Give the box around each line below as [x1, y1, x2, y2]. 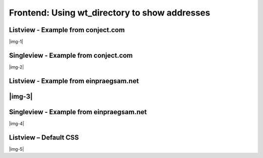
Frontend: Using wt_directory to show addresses [9, 7, 210, 18]
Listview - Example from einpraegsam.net [9, 77, 139, 85]
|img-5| [9, 146, 24, 152]
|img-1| [9, 39, 23, 45]
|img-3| [9, 92, 33, 101]
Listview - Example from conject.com [9, 26, 125, 34]
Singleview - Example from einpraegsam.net [9, 107, 147, 116]
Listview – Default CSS [9, 133, 79, 141]
